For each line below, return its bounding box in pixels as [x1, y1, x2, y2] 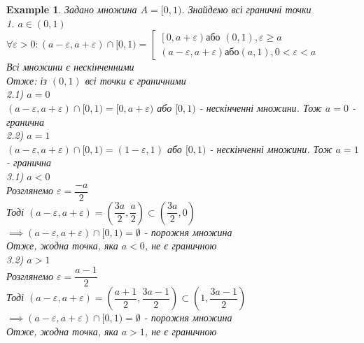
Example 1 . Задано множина [6, 2, 137, 16]
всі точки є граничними [85, 73, 186, 87]
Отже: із [6, 73, 47, 87]
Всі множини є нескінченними [6, 59, 134, 74]
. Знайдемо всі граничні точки [181, 2, 311, 16]
